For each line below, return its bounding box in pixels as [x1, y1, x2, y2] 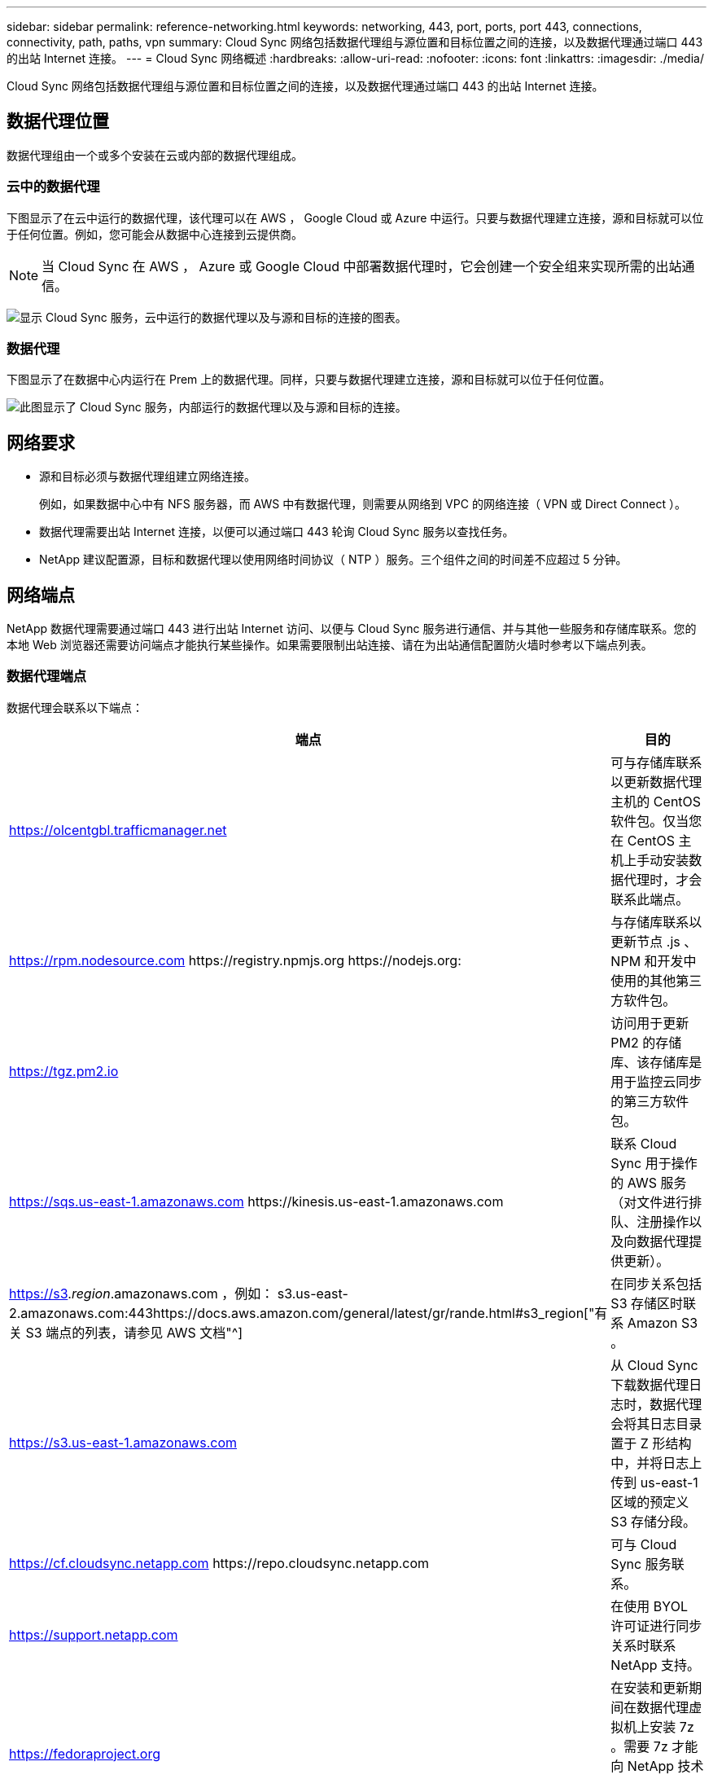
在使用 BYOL [610, 1597, 688, 1614]
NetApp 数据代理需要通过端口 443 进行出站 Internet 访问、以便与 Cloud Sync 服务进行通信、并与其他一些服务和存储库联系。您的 [7, 622, 697, 636]
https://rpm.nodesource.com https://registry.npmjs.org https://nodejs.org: [9, 951, 461, 969]
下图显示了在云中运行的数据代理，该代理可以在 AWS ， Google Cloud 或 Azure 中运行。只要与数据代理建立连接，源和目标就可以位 [7, 210, 704, 225]
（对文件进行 [610, 1193, 689, 1210]
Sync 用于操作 [610, 1154, 698, 1171]
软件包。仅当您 [610, 812, 702, 829]
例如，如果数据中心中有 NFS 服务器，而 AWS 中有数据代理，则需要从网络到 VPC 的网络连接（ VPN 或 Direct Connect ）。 [39, 497, 686, 512]
